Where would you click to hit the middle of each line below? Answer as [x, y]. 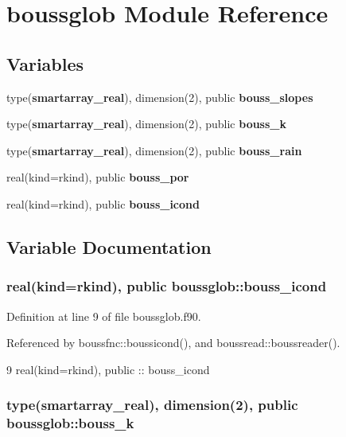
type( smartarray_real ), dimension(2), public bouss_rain [154, 150]
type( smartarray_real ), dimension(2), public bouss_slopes [160, 97]
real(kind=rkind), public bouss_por [98, 177]
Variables [45, 63]
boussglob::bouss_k [70, 423]
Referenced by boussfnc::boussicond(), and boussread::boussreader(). [173, 343]
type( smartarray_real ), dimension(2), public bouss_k [147, 124]
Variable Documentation [109, 246]
